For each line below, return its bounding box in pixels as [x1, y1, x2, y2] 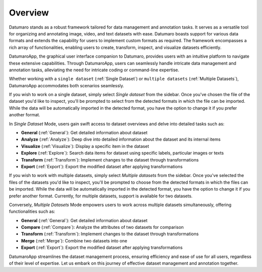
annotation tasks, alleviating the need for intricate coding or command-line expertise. [9, 67, 180, 73]
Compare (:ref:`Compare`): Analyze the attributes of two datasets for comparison [21, 224, 184, 230]
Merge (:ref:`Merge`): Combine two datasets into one [21, 238, 128, 243]
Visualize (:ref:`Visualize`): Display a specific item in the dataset [21, 143, 149, 149]
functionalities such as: [9, 208, 55, 214]
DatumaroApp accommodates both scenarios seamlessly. [9, 82, 125, 88]
